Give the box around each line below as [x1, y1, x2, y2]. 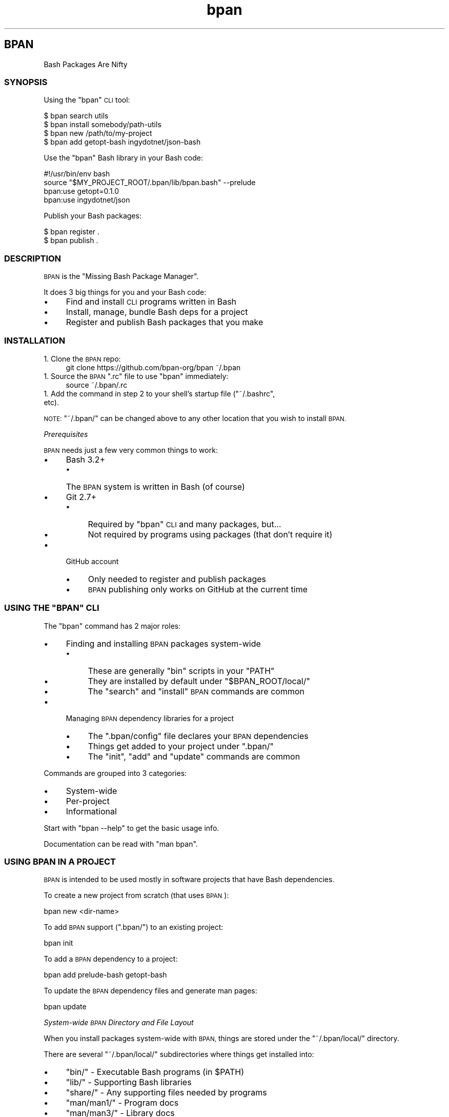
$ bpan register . [44, 227, 100, 236]
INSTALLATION [4, 335, 66, 346]
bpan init [44, 939, 73, 948]
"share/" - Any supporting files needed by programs [66, 1087, 267, 1098]
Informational [66, 806, 117, 816]
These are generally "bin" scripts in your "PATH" [88, 665, 275, 676]
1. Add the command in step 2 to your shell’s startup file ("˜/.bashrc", [44, 389, 275, 398]
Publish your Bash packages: [44, 211, 141, 221]
